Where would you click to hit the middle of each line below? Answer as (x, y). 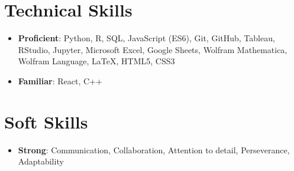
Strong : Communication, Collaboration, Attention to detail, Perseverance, (154, 149)
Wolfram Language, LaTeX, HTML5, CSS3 (96, 61)
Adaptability (41, 161)
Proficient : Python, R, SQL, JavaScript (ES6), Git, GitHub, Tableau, (146, 38)
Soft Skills (46, 121)
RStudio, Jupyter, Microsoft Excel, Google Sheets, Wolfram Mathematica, (153, 49)
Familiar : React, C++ (60, 80)
